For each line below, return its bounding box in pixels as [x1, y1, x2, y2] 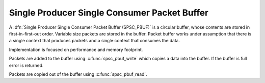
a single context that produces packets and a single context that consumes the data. [9, 38, 180, 44]
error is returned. [9, 62, 44, 68]
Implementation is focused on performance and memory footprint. [9, 47, 143, 52]
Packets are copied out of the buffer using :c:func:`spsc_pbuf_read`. [9, 71, 147, 77]
